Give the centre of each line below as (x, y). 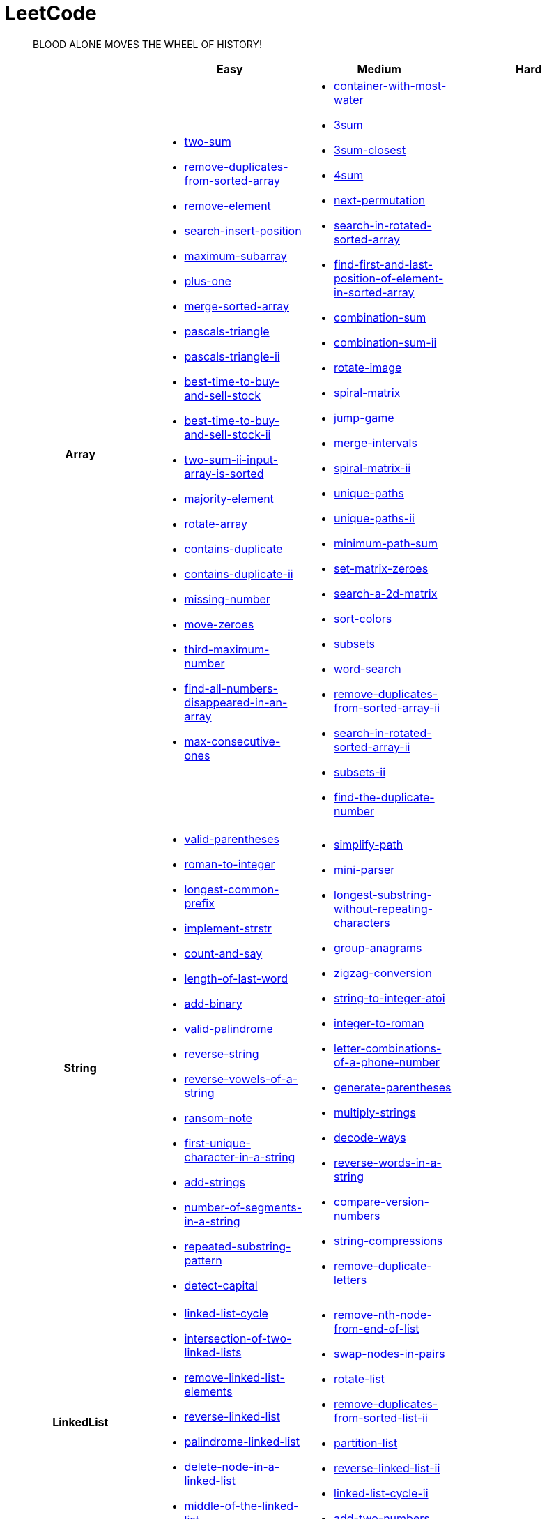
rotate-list (359, 1378)
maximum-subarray (236, 256)
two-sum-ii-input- (231, 459)
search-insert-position (243, 231)
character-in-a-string (240, 1157)
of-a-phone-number (387, 1062)
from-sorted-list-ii (381, 1418)
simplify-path (369, 844)
